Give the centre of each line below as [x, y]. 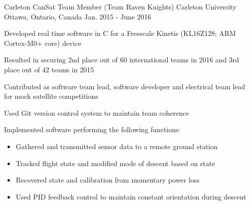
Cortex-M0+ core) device [43, 43]
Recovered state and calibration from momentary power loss [108, 180]
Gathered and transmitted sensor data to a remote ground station [117, 146]
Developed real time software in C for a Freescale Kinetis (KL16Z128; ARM [120, 33]
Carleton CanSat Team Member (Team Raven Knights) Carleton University [120, 6]
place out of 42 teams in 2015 [49, 69]
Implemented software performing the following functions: [92, 129]
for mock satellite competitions [51, 96]
